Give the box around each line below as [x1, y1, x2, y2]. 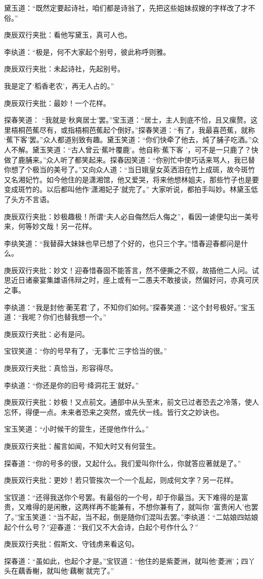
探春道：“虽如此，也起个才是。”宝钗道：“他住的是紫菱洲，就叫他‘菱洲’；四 [4, 555, 248, 566]
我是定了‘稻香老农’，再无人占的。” [4, 80, 114, 91]
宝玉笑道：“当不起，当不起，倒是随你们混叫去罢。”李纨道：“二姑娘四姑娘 [18, 511, 258, 522]
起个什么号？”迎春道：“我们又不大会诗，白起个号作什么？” [4, 521, 198, 532]
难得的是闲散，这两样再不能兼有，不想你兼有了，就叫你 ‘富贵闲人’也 [25, 501, 251, 512]
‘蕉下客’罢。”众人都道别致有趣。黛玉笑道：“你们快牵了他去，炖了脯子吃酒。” [4, 134, 252, 145]
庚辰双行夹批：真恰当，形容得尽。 [4, 363, 117, 373]
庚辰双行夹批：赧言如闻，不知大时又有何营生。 [4, 441, 160, 451]
